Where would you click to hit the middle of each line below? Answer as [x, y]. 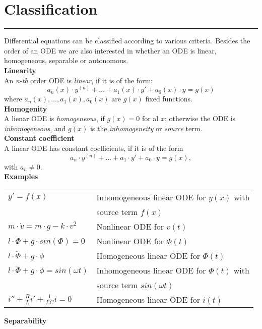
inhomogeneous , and [35, 128]
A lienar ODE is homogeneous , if [54, 118]
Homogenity [26, 108]
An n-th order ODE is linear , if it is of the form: [79, 80]
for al [150, 118]
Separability [25, 320]
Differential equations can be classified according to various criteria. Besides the [127, 41]
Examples [21, 176]
